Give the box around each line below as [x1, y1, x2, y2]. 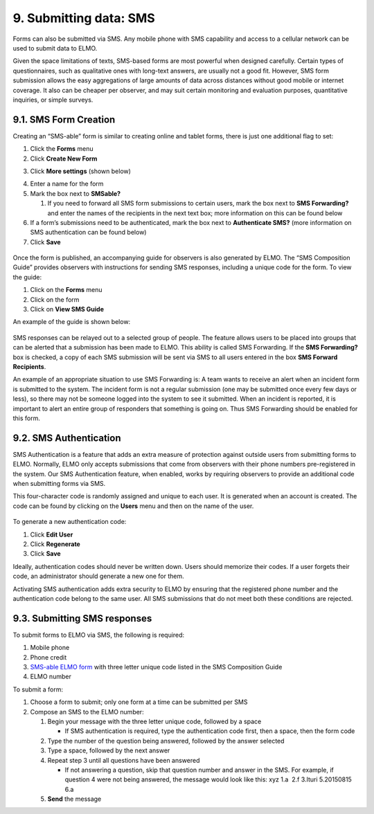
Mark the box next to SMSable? [30, 189, 121, 197]
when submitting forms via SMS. [12, 480, 106, 488]
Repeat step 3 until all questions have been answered [47, 756, 200, 764]
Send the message [47, 795, 102, 803]
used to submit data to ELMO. [12, 44, 98, 52]
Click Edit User [30, 530, 73, 539]
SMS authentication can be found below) [30, 228, 147, 237]
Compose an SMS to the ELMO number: [30, 707, 145, 716]
